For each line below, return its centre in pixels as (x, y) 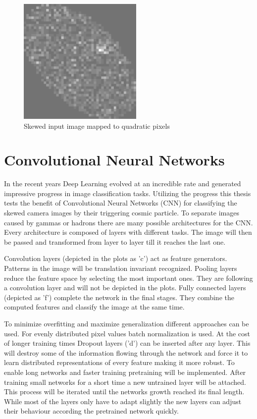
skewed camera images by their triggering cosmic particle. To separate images (122, 213)
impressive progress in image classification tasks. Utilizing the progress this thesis (128, 193)
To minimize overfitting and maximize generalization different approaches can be (127, 323)
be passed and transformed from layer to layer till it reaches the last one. (115, 241)
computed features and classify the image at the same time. (94, 307)
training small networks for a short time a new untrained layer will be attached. (125, 382)
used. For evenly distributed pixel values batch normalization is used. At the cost (127, 333)
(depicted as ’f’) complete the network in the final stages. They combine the (119, 297)
